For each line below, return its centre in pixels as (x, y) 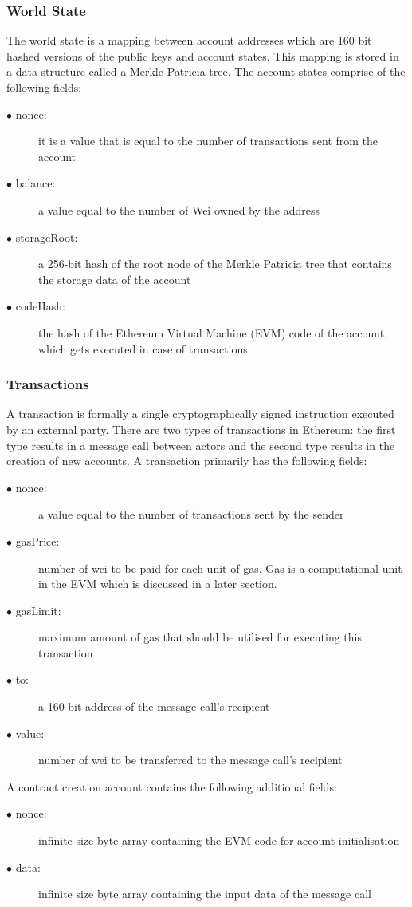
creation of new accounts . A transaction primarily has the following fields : (187, 461)
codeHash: (40, 306)
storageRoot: (47, 237)
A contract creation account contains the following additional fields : (172, 786)
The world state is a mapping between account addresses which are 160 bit (189, 40)
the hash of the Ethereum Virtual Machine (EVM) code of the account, (213, 332)
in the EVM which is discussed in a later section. (158, 584)
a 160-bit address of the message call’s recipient (154, 706)
